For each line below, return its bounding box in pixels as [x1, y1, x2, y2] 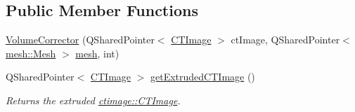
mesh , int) [75, 45, 120, 60]
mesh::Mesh [6, 45, 56, 60]
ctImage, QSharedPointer [231, 32, 340, 47]
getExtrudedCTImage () [150, 69, 255, 84]
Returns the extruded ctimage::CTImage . [6, 92, 181, 107]
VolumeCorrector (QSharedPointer [6, 32, 155, 47]
